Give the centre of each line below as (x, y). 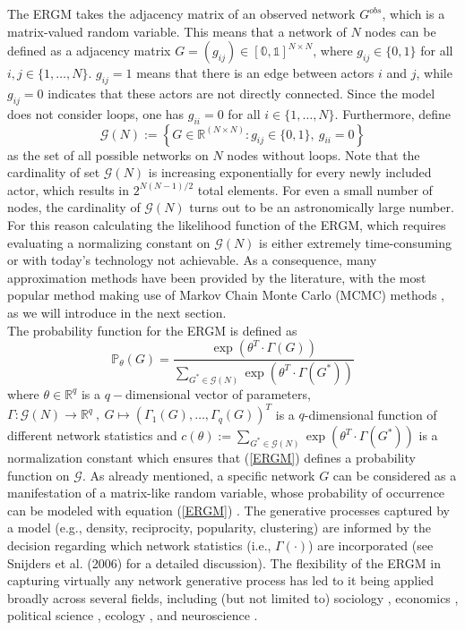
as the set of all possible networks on (108, 154)
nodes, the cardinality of (74, 207)
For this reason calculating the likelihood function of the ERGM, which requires (227, 224)
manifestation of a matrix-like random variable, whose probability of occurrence (226, 493)
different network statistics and (92, 435)
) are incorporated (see (371, 545)
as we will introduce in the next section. (117, 312)
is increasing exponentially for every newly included (290, 172)
